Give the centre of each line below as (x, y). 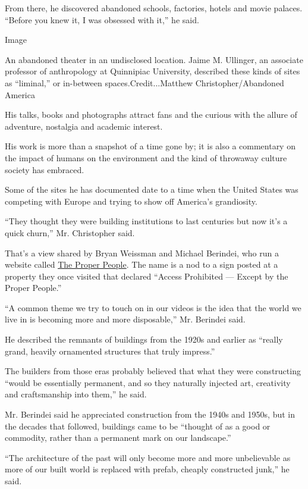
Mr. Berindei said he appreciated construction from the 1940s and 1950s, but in (150, 414)
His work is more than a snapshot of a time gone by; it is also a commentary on (150, 146)
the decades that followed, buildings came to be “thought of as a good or (138, 426)
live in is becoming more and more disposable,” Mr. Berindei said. (125, 319)
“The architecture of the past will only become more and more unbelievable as (148, 457)
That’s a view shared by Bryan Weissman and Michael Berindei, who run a (142, 253)
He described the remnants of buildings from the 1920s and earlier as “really (144, 339)
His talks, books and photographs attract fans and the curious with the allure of (151, 115)
